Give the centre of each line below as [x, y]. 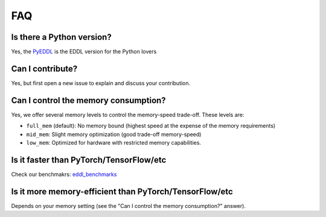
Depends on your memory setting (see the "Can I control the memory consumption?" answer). [128, 206]
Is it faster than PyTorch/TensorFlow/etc [89, 160]
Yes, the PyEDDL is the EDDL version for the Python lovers [84, 52]
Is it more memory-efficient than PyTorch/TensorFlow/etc [122, 191]
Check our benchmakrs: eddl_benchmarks [64, 174]
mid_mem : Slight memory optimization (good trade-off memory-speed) [114, 134]
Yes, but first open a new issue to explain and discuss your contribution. [101, 83]
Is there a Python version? [61, 37]
